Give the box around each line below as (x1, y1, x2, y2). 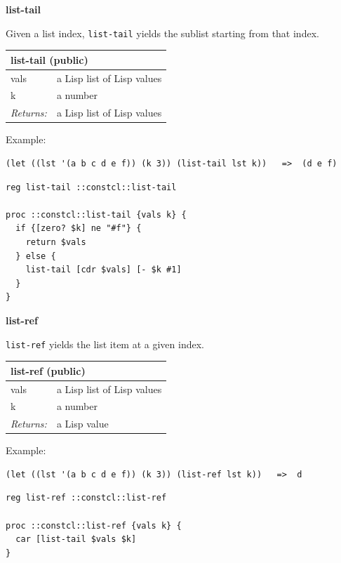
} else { (15, 251, 56, 261)
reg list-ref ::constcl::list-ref (6, 493, 167, 503)
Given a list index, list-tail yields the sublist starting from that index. (6, 25, 319, 40)
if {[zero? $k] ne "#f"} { (15, 223, 142, 234)
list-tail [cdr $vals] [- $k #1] (25, 265, 182, 275)
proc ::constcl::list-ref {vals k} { (6, 520, 182, 531)
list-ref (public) (11, 363, 86, 378)
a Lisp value (56, 416, 109, 431)
